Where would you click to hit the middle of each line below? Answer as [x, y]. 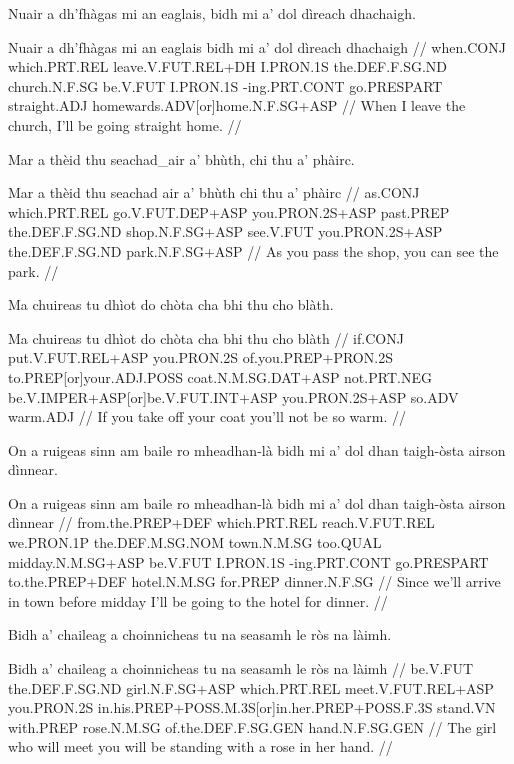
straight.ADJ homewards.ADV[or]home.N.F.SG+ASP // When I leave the [237, 105]
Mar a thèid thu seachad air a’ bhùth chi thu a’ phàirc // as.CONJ [214, 192]
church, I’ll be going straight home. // [125, 124]
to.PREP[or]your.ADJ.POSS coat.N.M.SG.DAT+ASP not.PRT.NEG [220, 376]
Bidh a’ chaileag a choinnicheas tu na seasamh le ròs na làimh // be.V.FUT [241, 668]
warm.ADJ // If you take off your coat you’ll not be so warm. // [207, 416]
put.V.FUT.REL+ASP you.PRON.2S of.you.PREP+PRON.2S [200, 357]
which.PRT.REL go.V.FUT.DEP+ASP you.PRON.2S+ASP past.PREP [229, 211]
